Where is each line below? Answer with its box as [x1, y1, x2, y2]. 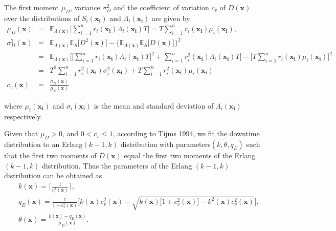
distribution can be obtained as [4, 170, 102, 181]
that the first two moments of [4, 150, 97, 161]
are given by [151, 12, 190, 23]
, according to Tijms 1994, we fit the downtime [113, 128, 260, 139]
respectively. [4, 111, 42, 121]
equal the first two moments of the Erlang [124, 150, 256, 161]
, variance [70, 2, 100, 12]
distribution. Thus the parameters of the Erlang [42, 160, 192, 171]
